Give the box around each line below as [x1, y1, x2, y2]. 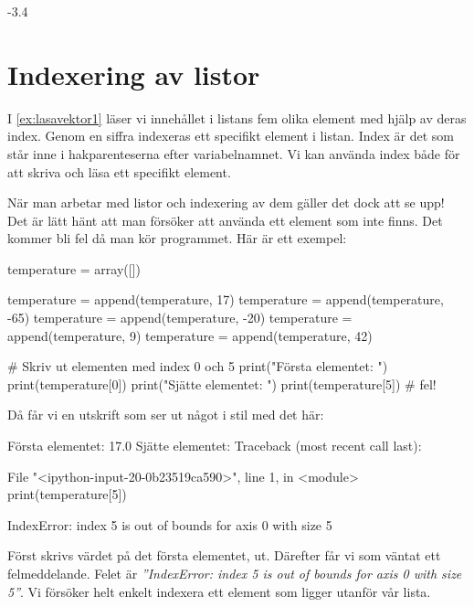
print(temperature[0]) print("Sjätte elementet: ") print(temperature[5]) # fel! [7, 374, 437, 393]
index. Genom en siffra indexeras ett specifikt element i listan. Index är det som [7, 126, 455, 145]
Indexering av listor [7, 55, 260, 92]
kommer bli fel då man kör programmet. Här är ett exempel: [7, 229, 347, 248]
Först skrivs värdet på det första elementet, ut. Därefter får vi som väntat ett [7, 546, 441, 565]
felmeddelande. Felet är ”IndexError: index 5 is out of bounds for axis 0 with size [7, 564, 462, 582]
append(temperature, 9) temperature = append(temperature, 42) [7, 325, 373, 345]
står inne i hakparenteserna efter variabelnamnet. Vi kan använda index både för [7, 144, 460, 163]
